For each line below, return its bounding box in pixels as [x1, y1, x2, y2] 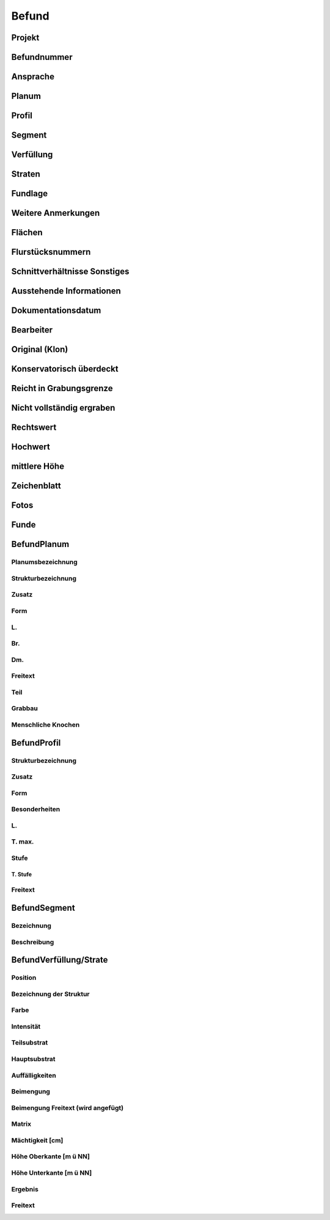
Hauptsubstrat [11, 1055, 56, 1064]
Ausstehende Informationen [11, 286, 122, 296]
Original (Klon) [11, 344, 68, 355]
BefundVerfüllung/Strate [11, 955, 108, 965]
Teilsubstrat [11, 1038, 48, 1047]
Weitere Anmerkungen [11, 208, 100, 218]
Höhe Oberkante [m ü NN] [11, 1152, 90, 1161]
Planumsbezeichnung [11, 558, 78, 567]
